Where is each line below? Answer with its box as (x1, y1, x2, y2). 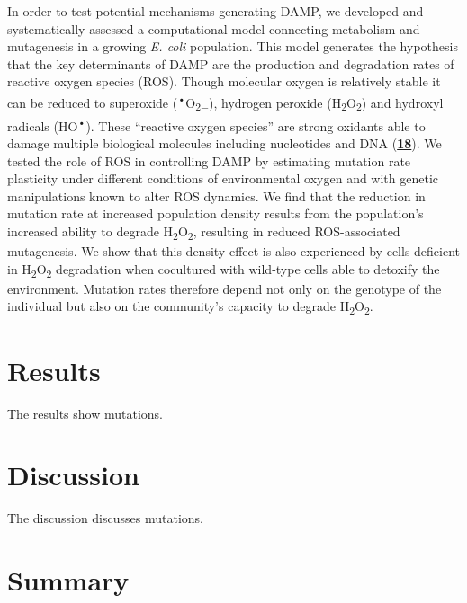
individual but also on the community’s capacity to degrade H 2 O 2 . (7, 297, 373, 318)
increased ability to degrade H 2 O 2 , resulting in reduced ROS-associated (7, 221, 400, 243)
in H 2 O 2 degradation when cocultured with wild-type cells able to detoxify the (7, 259, 440, 280)
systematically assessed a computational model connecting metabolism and (7, 19, 420, 38)
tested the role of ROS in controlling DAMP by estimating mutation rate (7, 151, 411, 170)
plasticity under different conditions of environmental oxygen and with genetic (7, 169, 439, 188)
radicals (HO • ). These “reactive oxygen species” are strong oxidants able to (7, 113, 426, 135)
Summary (7, 562, 130, 599)
